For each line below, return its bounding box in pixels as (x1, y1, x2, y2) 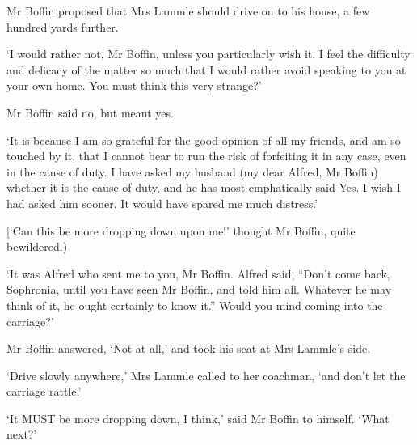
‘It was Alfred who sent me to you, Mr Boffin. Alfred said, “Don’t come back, (6, 265, 390, 282)
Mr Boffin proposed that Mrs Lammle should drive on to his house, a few (6, 2, 370, 19)
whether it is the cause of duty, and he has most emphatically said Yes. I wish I (6, 179, 401, 196)
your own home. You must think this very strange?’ (6, 77, 262, 94)
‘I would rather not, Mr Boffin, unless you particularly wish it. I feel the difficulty (6, 45, 411, 62)
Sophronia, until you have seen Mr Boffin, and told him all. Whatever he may (6, 281, 392, 298)
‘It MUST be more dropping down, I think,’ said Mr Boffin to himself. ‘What (6, 409, 390, 426)
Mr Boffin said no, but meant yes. (6, 104, 174, 121)
